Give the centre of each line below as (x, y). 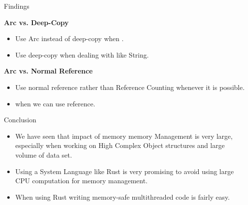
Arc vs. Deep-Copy (36, 22)
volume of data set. (44, 154)
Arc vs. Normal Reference (48, 71)
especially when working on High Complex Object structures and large (120, 145)
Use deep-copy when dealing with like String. (82, 54)
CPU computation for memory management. (81, 181)
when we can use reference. (55, 103)
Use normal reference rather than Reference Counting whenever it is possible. (130, 87)
